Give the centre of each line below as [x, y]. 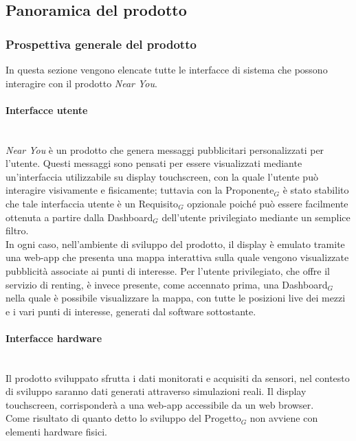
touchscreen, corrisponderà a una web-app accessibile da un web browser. [160, 404]
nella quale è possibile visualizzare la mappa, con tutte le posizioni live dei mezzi [176, 298]
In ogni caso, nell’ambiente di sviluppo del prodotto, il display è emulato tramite [175, 244]
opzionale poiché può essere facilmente [268, 203]
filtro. [17, 230]
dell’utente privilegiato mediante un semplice [256, 217]
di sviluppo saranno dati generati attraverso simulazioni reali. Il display [156, 391]
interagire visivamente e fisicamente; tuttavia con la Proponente [140, 190]
